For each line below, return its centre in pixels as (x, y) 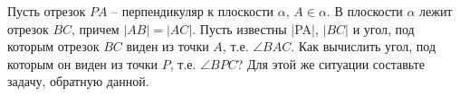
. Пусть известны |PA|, (255, 28)
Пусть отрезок (47, 11)
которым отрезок (53, 46)
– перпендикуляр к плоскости (193, 11)
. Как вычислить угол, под (364, 46)
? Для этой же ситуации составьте (331, 63)
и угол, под (383, 28)
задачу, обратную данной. (78, 81)
